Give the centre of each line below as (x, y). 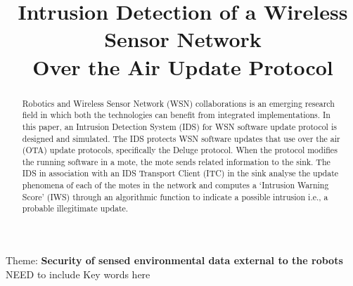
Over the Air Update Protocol (183, 66)
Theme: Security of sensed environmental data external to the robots (174, 260)
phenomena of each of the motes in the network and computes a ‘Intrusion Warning (175, 185)
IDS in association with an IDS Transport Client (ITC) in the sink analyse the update (180, 173)
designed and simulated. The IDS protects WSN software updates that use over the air (181, 138)
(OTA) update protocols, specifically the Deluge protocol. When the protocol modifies (180, 150)
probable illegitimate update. (75, 208)
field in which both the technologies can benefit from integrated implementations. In (176, 115)
